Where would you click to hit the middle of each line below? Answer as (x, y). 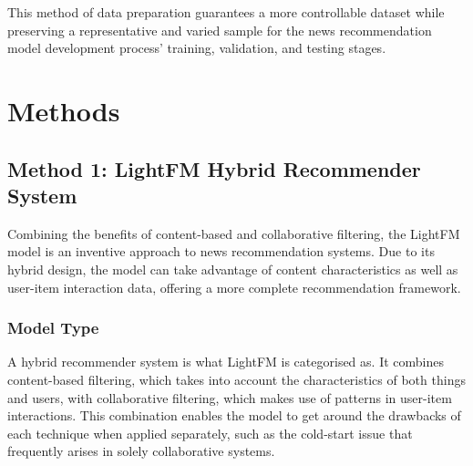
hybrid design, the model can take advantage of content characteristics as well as (233, 269)
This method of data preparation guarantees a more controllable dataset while (226, 12)
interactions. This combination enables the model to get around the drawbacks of (234, 415)
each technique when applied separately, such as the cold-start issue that (210, 433)
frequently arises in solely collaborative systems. (141, 451)
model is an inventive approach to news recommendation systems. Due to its (221, 251)
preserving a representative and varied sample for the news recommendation (220, 30)
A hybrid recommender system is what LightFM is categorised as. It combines (226, 362)
